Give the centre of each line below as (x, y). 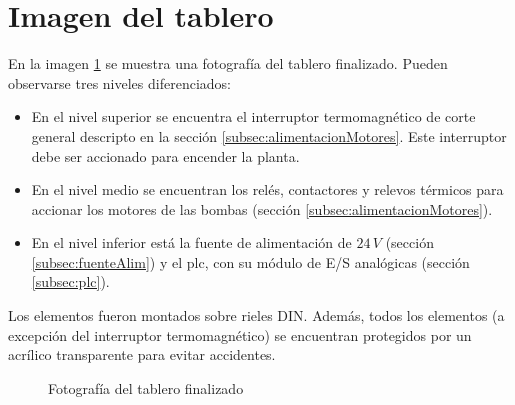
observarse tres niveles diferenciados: (119, 82)
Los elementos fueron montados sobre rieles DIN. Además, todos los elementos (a (256, 315)
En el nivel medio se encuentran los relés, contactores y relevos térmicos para (267, 189)
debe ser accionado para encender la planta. (165, 155)
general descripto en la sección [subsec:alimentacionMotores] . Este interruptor (269, 135)
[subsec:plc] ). (70, 281)
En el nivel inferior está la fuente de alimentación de (191, 242)
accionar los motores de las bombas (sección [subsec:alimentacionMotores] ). (262, 208)
